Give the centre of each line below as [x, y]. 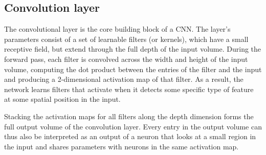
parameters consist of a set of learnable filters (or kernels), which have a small [126, 39]
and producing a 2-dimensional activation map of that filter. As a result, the [124, 79]
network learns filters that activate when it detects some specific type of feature [129, 89]
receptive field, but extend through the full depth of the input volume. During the [133, 49]
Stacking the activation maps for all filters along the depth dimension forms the [129, 116]
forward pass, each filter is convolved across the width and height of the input [126, 59]
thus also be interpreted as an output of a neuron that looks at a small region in [130, 136]
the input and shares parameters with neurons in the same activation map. [121, 146]
